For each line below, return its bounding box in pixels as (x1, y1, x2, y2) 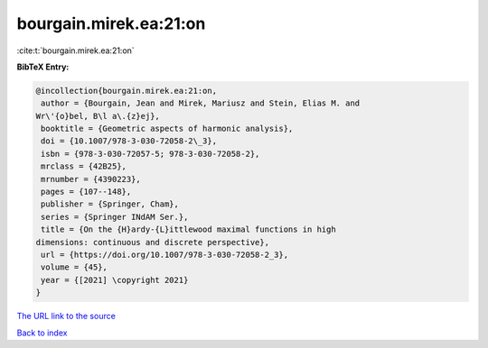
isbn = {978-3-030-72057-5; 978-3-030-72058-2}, (41, 149, 260, 159)
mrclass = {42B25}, (41, 161, 127, 171)
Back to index (16, 327, 68, 338)
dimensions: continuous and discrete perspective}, (35, 237, 270, 247)
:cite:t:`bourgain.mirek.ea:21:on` (16, 45, 135, 56)
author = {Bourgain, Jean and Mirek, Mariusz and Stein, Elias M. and (41, 98, 361, 108)
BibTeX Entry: (16, 61, 70, 72)
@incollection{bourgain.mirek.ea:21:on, (35, 86, 217, 96)
